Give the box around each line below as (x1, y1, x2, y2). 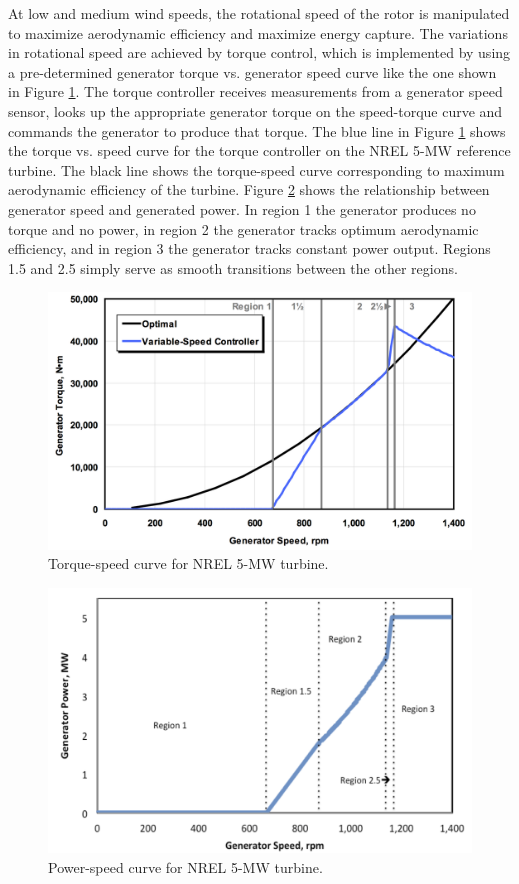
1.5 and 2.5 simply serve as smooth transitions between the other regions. (8, 257, 458, 278)
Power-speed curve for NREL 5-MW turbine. (48, 857, 323, 878)
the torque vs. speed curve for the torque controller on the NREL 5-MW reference (8, 140, 511, 161)
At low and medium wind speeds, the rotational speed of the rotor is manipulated (8, 3, 510, 23)
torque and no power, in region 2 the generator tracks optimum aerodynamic (8, 218, 479, 239)
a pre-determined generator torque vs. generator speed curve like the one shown (8, 61, 497, 82)
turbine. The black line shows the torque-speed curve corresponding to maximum (8, 159, 505, 180)
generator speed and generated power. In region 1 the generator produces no (8, 198, 476, 219)
